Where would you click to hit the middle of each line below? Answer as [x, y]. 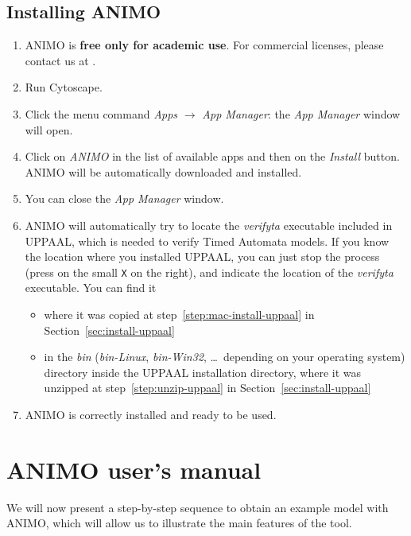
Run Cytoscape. [64, 87]
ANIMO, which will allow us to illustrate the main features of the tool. [179, 523]
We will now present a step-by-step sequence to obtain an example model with [198, 507]
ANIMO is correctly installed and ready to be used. [151, 414]
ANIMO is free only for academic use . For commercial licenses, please [204, 45]
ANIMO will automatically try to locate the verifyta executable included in [209, 225]
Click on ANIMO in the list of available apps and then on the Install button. [212, 156]
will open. [49, 129]
